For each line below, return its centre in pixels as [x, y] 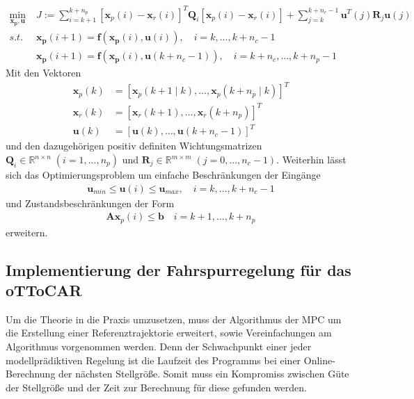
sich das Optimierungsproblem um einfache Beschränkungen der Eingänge [163, 174]
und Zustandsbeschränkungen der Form [90, 203]
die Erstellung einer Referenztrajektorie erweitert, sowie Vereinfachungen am [169, 333]
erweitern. [27, 232]
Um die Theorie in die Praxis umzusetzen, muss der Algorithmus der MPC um [174, 319]
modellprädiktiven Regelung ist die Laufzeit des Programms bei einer [153, 360]
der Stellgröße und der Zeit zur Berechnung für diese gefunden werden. [157, 387]
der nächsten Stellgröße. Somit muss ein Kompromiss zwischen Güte [204, 374]
